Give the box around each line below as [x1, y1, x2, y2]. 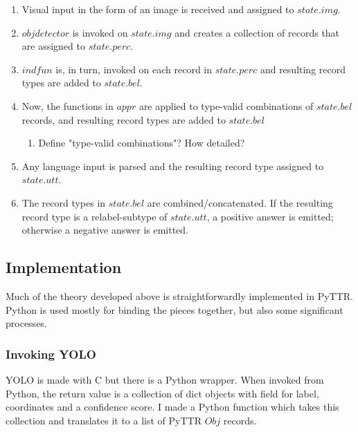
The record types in [21, 195, 106, 209]
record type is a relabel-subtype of [21, 209, 168, 223]
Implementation [6, 256, 122, 278]
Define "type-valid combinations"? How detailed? [38, 135, 245, 150]
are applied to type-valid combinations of [138, 98, 314, 113]
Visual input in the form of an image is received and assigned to [21, 2, 294, 16]
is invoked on [72, 25, 128, 39]
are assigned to [21, 39, 85, 53]
